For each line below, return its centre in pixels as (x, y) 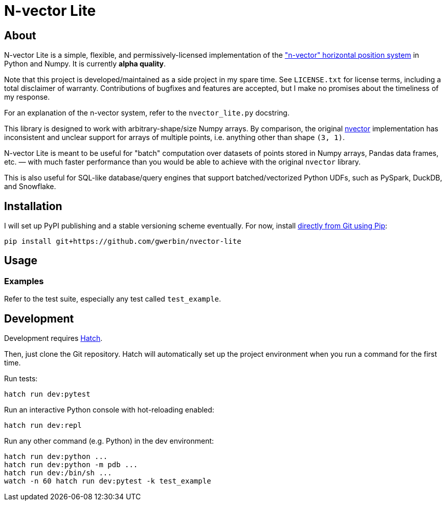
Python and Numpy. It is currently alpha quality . (85, 64)
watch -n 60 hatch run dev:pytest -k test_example (108, 481)
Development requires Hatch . (53, 338)
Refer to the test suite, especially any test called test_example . (113, 299)
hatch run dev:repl (43, 426)
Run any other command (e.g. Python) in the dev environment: (109, 441)
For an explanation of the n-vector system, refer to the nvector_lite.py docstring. (147, 113)
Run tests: (21, 379)
